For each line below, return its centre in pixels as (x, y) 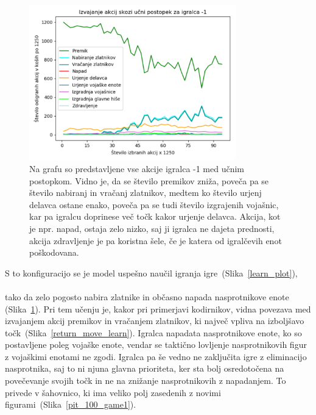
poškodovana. (54, 252)
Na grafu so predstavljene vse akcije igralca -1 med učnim (137, 168)
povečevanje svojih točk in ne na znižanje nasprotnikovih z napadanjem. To (146, 381)
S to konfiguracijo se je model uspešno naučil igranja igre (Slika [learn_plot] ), (151, 272)
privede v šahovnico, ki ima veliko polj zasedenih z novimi (113, 392)
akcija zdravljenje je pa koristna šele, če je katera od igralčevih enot (156, 240)
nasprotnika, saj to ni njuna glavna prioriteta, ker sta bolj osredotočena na (145, 368)
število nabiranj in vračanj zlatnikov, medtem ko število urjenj (146, 193)
